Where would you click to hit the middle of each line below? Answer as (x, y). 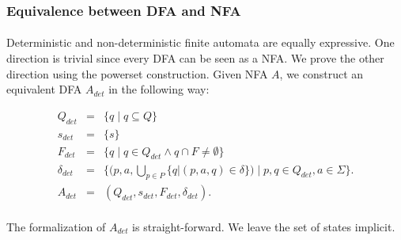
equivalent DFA (44, 89)
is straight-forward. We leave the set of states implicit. (264, 226)
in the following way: (159, 89)
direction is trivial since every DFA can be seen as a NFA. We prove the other (195, 58)
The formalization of (56, 226)
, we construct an (322, 73)
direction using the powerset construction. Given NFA (137, 73)
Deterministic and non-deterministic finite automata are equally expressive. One (200, 42)
